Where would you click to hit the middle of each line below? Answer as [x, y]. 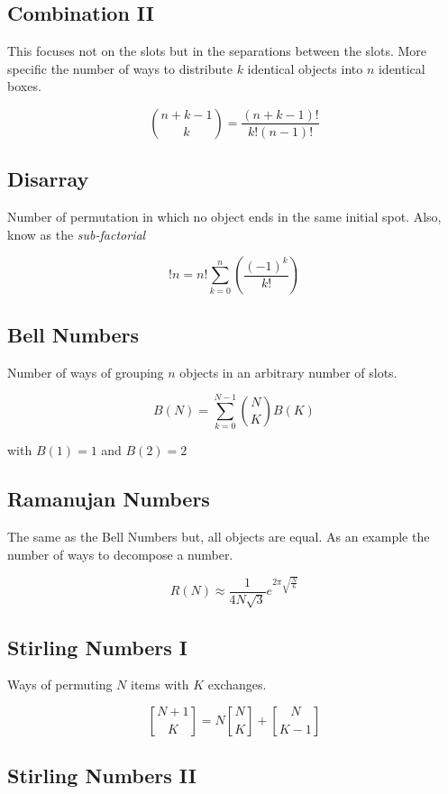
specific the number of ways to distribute [120, 68]
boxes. [24, 86]
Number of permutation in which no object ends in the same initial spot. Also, [224, 217]
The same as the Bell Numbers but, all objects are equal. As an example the [219, 537]
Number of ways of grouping [86, 372]
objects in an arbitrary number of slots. [288, 372]
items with [160, 684]
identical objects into [305, 68]
